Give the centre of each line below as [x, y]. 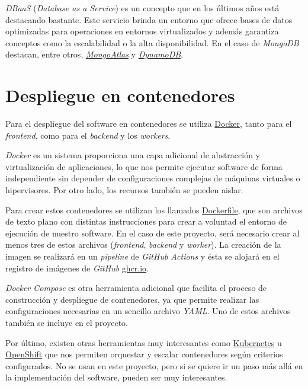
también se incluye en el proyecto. [67, 322]
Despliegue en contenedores [120, 95]
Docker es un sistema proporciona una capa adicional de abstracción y [133, 155]
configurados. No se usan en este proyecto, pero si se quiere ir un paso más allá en [154, 365]
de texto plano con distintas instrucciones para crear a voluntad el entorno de [146, 221]
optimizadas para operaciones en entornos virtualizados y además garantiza [142, 31]
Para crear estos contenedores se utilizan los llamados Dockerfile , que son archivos [154, 210]
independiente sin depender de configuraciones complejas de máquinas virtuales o [153, 178]
